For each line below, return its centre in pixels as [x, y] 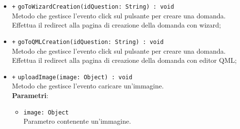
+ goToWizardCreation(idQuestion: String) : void [93, 7]
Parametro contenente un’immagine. [77, 121]
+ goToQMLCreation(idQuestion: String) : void [88, 42]
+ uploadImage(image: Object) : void [72, 77]
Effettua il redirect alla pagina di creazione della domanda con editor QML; [124, 60]
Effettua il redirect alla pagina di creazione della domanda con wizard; [116, 25]
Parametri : [30, 95]
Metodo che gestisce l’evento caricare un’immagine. [88, 86]
